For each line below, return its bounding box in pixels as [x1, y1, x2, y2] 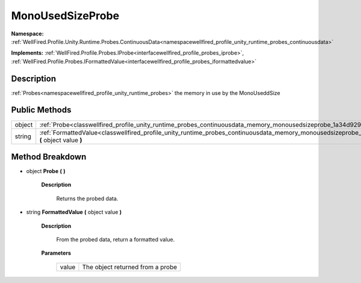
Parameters [41, 249, 72, 257]
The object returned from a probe [82, 263, 177, 271]
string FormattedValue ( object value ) [26, 208, 122, 216]
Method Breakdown [11, 151, 87, 162]
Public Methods [11, 105, 72, 115]
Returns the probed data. [56, 195, 119, 202]
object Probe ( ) [26, 168, 66, 175]
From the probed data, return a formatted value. [56, 236, 175, 243]
